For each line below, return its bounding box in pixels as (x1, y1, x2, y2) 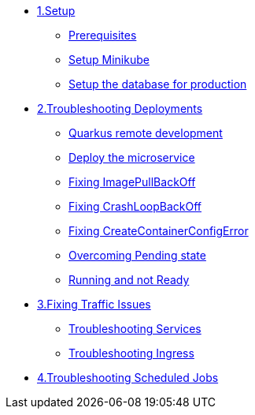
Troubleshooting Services (68, 322, 201, 335)
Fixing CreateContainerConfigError (68, 224, 249, 237)
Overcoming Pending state (68, 249, 206, 262)
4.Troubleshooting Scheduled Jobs (37, 371, 219, 384)
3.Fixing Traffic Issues (37, 297, 151, 311)
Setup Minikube (68, 53, 150, 66)
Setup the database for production (68, 77, 247, 91)
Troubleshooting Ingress (68, 346, 194, 360)
